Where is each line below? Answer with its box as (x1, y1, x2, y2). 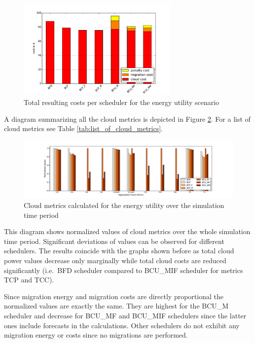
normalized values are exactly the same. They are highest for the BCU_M (4, 301, 229, 311)
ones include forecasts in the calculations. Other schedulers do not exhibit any (4, 320, 240, 330)
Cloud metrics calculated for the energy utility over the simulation (24, 200, 224, 210)
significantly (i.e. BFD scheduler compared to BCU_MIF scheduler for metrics (4, 265, 243, 275)
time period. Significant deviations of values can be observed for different (4, 236, 224, 246)
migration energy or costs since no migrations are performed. (4, 330, 188, 340)
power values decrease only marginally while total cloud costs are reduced (4, 255, 226, 266)
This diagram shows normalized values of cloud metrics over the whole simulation (4, 226, 251, 237)
